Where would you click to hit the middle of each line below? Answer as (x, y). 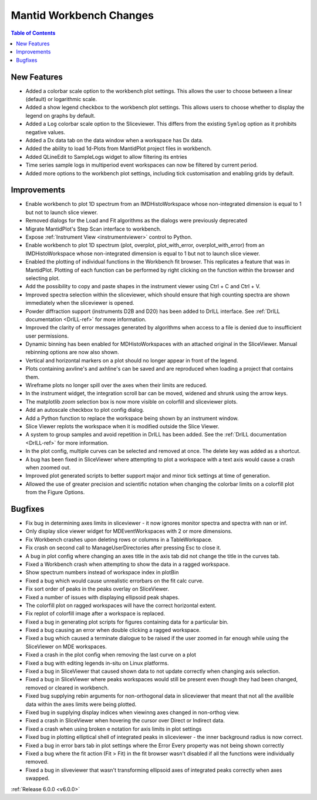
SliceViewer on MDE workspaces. (66, 646)
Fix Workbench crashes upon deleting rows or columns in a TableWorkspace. (119, 539)
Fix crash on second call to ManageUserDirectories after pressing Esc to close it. (123, 548)
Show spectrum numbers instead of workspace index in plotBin (102, 572)
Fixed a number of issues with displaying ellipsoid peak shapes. (102, 597)
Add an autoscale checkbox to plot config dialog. (85, 410)
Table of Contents (33, 33)
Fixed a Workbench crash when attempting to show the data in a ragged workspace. (128, 564)
